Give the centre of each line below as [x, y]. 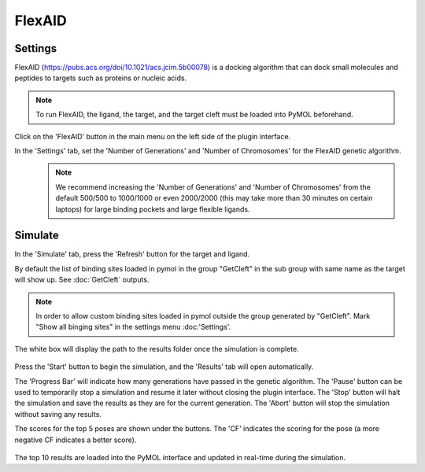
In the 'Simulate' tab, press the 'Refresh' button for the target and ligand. [132, 254]
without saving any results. [58, 414]
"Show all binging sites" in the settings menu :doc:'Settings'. [133, 327]
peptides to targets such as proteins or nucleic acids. [101, 78]
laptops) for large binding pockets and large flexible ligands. [153, 209]
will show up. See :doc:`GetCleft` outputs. [82, 280]
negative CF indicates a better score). [76, 440]
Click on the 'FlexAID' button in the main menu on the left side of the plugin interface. [153, 136]
